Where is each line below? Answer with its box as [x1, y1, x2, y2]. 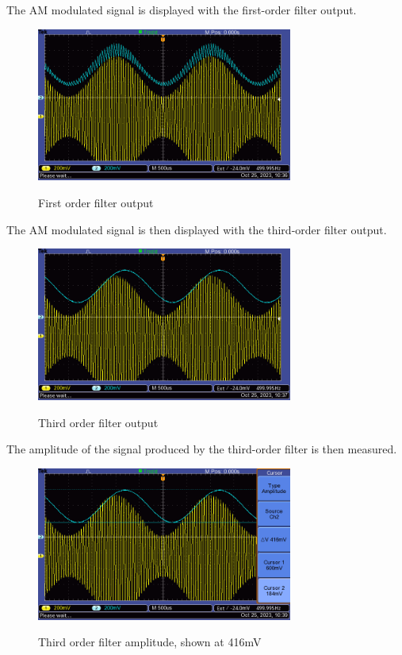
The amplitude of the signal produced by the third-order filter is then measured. [6, 441, 397, 457]
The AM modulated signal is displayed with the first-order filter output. [6, 2, 357, 17]
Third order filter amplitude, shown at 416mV [38, 634, 262, 650]
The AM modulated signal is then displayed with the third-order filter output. [6, 221, 387, 237]
